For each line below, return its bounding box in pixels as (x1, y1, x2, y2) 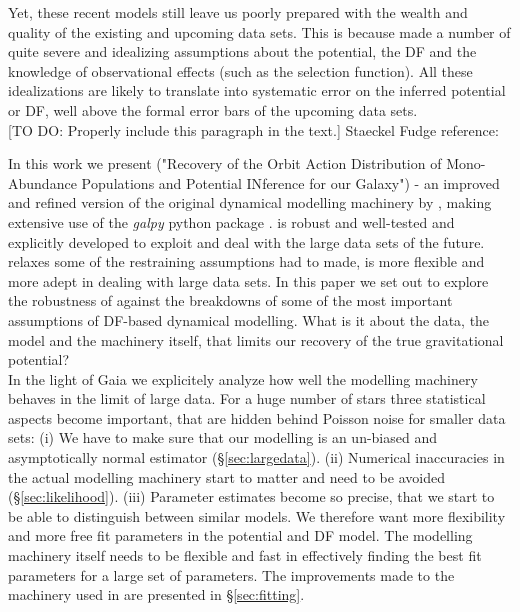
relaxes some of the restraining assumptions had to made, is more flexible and (8, 251, 485, 272)
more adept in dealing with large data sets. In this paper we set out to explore (8, 270, 489, 291)
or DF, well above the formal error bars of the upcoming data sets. (8, 99, 418, 120)
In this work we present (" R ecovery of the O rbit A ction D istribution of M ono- (8, 153, 486, 174)
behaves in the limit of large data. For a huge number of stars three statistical (8, 388, 486, 409)
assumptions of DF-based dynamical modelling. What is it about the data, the (8, 309, 490, 330)
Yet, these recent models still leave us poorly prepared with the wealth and (8, 2, 468, 22)
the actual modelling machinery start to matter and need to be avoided (8, 466, 445, 487)
